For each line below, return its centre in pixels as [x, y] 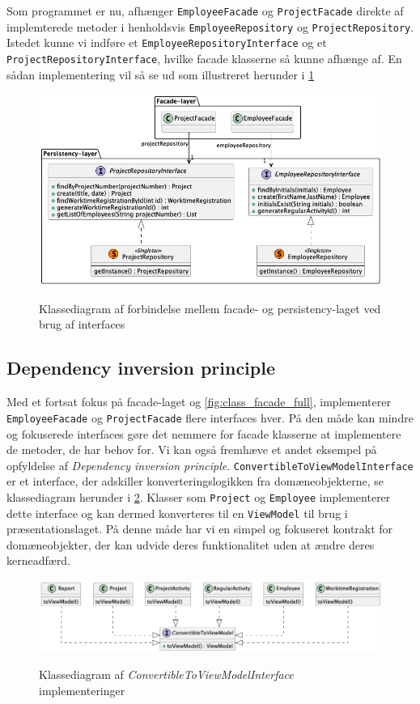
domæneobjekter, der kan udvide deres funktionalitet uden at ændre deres [191, 544]
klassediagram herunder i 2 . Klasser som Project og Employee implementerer [199, 496]
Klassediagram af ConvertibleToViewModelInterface [166, 674]
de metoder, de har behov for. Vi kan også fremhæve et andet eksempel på [192, 450]
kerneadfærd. [39, 560]
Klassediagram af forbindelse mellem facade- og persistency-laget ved [210, 308]
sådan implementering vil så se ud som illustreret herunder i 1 [161, 74]
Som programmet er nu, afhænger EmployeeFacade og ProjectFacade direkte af [205, 11]
